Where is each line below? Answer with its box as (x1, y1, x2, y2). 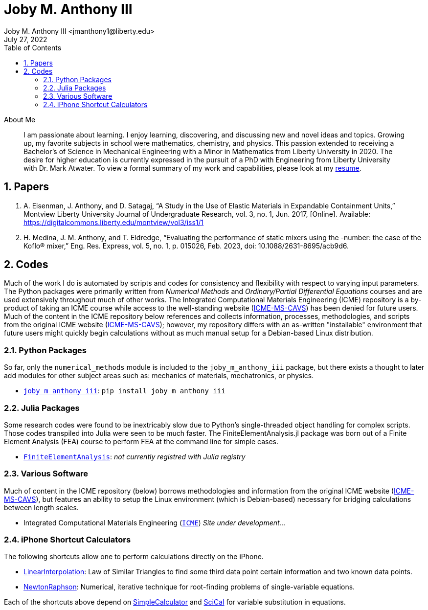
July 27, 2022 (4, 35, 47, 44)
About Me (4, 115, 36, 124)
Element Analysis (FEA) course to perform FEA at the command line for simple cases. (4, 437, 278, 446)
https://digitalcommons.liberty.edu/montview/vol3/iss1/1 (23, 218, 204, 226)
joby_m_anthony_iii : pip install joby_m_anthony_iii (23, 386, 225, 395)
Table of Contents (4, 43, 62, 52)
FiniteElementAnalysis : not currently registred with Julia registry (23, 452, 246, 461)
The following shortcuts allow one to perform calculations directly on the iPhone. (4, 552, 264, 561)
